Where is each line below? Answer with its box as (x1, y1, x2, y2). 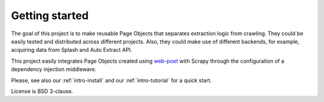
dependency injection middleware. (11, 66, 97, 73)
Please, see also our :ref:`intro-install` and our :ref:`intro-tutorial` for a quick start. (11, 76, 212, 84)
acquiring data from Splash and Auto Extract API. (11, 47, 133, 54)
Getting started (11, 9, 89, 22)
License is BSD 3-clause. (11, 87, 73, 95)
